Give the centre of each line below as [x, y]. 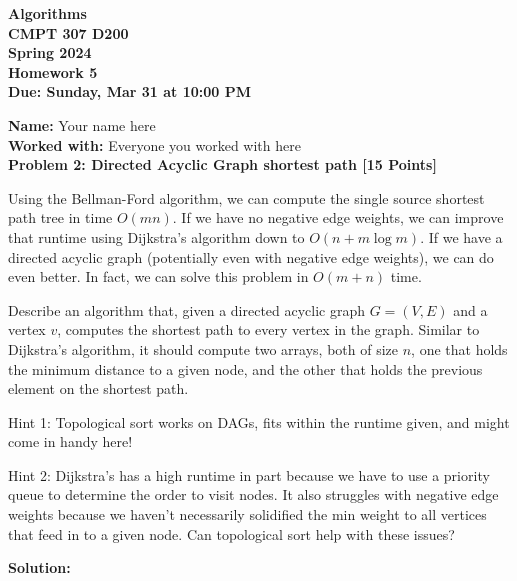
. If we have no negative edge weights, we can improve [338, 217]
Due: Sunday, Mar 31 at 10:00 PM [129, 91]
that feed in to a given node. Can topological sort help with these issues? [231, 533]
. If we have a [461, 236]
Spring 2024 [50, 52]
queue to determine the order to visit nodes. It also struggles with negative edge [253, 494]
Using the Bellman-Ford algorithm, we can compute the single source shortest [246, 197]
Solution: [39, 567]
